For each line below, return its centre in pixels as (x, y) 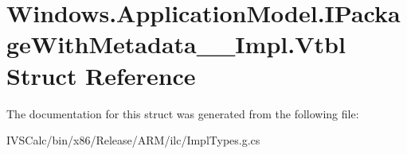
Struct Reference (101, 75)
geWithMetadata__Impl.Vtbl (176, 44)
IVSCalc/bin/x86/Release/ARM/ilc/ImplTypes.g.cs (133, 140)
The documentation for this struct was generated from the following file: (183, 113)
